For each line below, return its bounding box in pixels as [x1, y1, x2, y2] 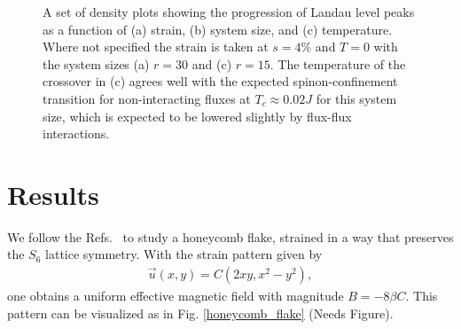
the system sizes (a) [43, 54, 150, 73]
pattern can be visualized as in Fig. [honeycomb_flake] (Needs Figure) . [7, 303, 394, 322]
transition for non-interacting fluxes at [43, 89, 251, 107]
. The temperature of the [270, 54, 406, 73]
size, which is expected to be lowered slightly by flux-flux [43, 106, 352, 125]
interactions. [43, 124, 110, 143]
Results [7, 176, 99, 212]
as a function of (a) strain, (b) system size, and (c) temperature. [43, 20, 393, 38]
